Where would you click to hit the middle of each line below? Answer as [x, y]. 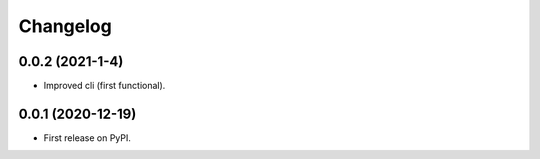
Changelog [65, 26]
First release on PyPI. [87, 137]
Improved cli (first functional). [104, 86]
